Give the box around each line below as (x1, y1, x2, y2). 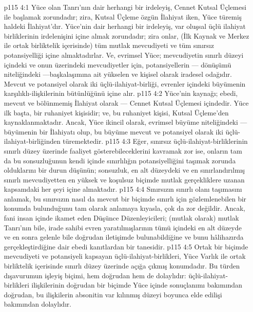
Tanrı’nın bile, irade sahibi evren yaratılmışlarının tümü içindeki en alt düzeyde (4, 222, 242, 232)
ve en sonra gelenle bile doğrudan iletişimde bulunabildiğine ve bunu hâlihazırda (4, 232, 244, 242)
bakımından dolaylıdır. (4, 299, 72, 309)
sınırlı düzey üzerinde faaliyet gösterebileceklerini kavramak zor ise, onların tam (4, 145, 242, 156)
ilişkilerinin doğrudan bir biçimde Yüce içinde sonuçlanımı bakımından (31, 280, 242, 290)
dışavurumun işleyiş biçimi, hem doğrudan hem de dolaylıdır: (4, 270, 186, 280)
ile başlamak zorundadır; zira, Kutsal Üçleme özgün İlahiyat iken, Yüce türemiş (4, 11, 242, 22)
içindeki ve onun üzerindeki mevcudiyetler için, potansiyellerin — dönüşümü (4, 59, 232, 69)
